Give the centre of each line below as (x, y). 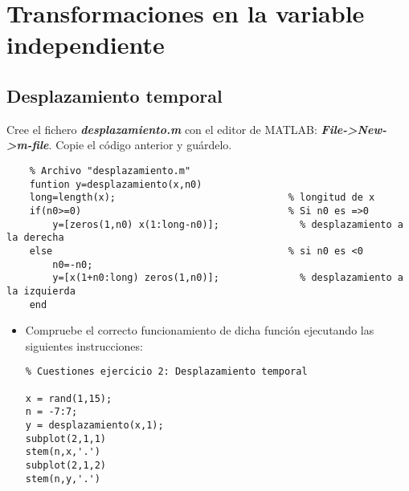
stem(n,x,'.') (63, 452)
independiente (86, 45)
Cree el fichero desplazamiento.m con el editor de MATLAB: (162, 129)
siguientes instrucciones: (84, 345)
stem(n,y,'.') (63, 479)
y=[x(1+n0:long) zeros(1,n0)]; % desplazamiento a (228, 278)
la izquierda (41, 291)
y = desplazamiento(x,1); (94, 425)
